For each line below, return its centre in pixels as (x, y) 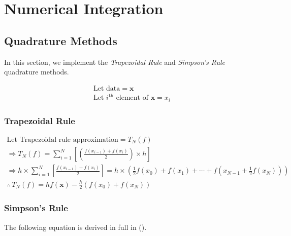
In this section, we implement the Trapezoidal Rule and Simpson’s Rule (115, 62)
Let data (107, 88)
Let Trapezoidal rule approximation (62, 140)
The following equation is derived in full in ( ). (75, 227)
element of (132, 98)
